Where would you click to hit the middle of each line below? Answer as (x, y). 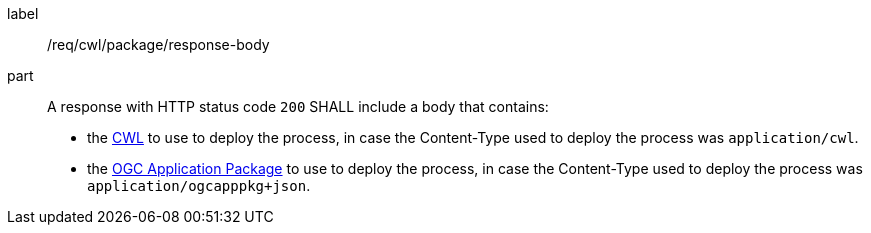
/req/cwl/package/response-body (158, 44)
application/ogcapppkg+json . (199, 185)
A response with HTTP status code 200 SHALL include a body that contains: (298, 106)
